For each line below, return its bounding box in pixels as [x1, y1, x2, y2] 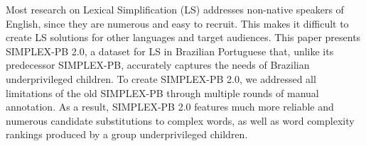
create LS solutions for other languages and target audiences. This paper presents [6, 30, 361, 45]
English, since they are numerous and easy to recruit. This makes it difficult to [6, 16, 349, 30]
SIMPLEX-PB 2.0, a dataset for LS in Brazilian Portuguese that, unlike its [6, 43, 334, 58]
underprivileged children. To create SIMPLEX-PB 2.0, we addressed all [6, 71, 316, 86]
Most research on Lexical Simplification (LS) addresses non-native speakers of [6, 2, 344, 16]
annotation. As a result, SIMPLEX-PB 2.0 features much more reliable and [6, 99, 334, 114]
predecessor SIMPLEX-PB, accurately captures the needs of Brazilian [6, 57, 310, 72]
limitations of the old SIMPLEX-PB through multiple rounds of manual [6, 85, 319, 100]
